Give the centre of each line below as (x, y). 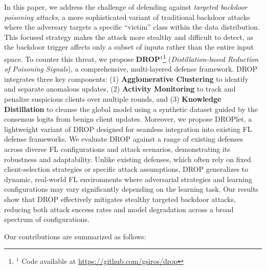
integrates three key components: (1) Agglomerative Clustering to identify (126, 78)
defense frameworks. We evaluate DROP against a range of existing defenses (124, 139)
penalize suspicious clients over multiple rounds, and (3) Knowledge (113, 99)
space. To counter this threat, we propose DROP (82, 59)
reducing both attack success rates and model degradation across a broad (119, 209)
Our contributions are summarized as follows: (75, 236)
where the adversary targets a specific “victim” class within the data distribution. (132, 27)
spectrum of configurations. (47, 219)
